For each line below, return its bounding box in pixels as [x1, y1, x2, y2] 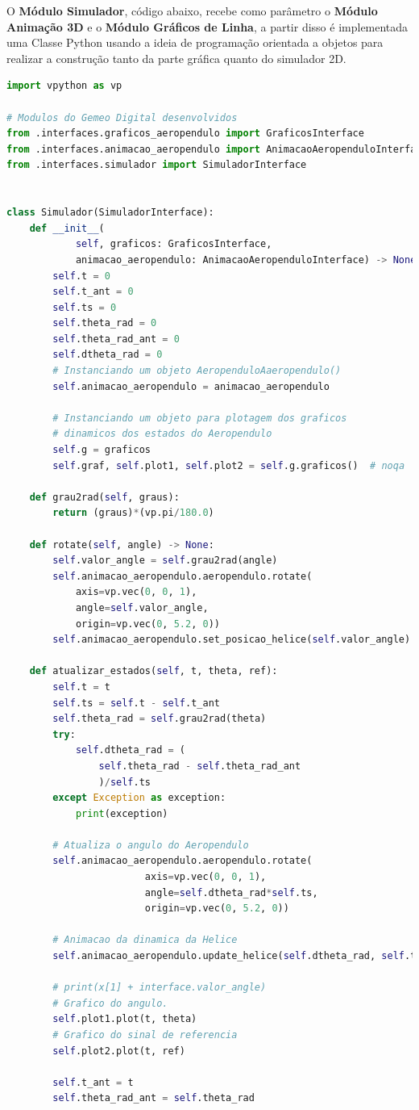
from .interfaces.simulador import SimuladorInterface [6, 159, 307, 171]
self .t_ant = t [52, 1076, 134, 1088]
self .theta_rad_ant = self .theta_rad [52, 1092, 255, 1104]
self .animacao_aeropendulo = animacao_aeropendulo [52, 380, 330, 392]
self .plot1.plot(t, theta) [52, 1013, 197, 1025]
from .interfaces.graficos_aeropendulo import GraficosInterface [6, 128, 364, 140]
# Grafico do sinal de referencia [52, 1029, 238, 1041]
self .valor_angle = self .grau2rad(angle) [52, 555, 278, 567]
